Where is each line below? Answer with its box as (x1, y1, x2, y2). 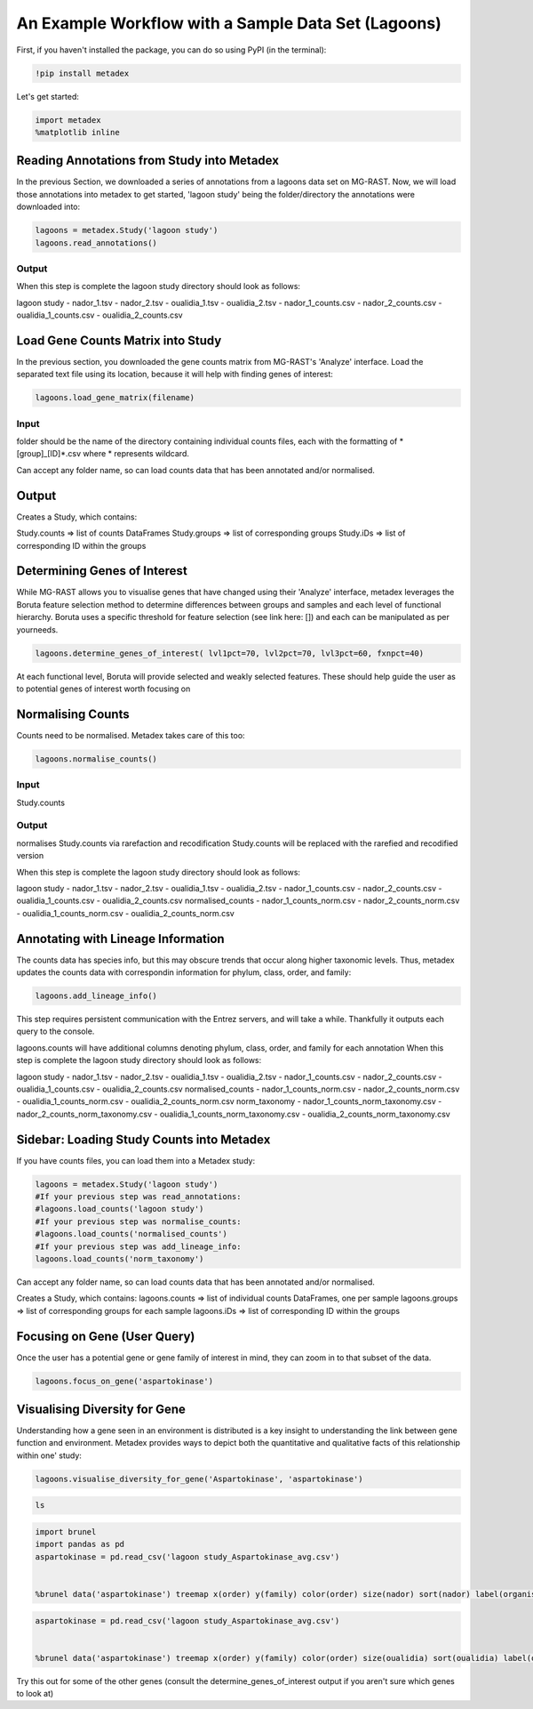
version (16, 850, 44, 861)
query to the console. (16, 1026, 95, 1036)
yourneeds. (16, 624, 59, 635)
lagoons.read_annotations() (35, 238, 157, 248)
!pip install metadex (35, 68, 130, 78)
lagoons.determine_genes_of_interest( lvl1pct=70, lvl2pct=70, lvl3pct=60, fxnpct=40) (35, 648, 425, 658)
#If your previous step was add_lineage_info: (35, 1241, 242, 1252)
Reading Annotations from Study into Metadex (16, 153, 280, 168)
